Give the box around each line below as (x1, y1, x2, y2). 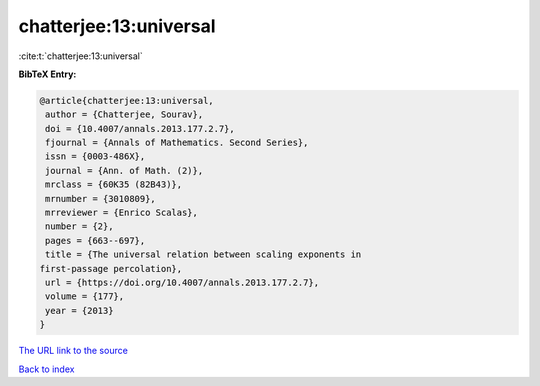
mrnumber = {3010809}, (45, 193, 157, 204)
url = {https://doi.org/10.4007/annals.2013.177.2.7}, (45, 277, 320, 288)
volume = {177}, (45, 291, 125, 302)
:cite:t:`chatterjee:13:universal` (18, 50, 144, 62)
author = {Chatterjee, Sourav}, (45, 109, 204, 120)
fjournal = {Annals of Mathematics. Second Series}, (45, 137, 309, 149)
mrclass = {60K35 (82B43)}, (45, 179, 183, 190)
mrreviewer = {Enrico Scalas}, (45, 207, 199, 219)
